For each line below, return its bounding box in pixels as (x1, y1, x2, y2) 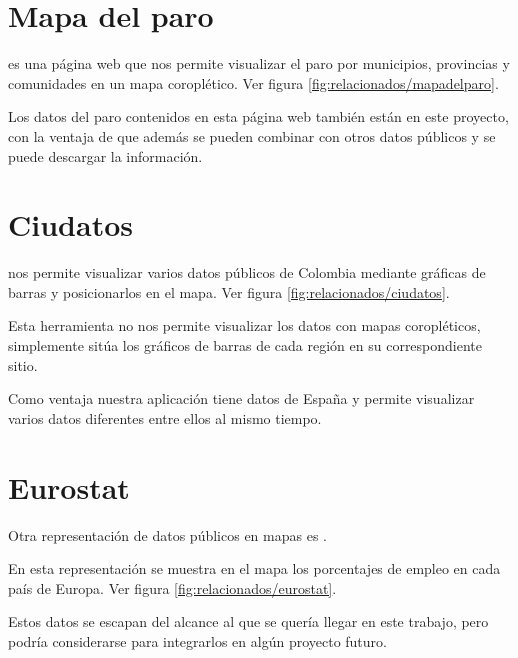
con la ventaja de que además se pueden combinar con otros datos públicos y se (8, 125, 496, 146)
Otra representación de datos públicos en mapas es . (8, 524, 327, 545)
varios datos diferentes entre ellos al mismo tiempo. (8, 407, 322, 428)
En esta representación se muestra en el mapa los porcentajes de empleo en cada (8, 558, 501, 579)
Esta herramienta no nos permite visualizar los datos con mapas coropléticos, (8, 315, 481, 336)
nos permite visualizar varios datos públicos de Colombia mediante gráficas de (8, 262, 486, 283)
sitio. (8, 354, 38, 375)
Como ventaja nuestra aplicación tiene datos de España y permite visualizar (8, 388, 475, 409)
